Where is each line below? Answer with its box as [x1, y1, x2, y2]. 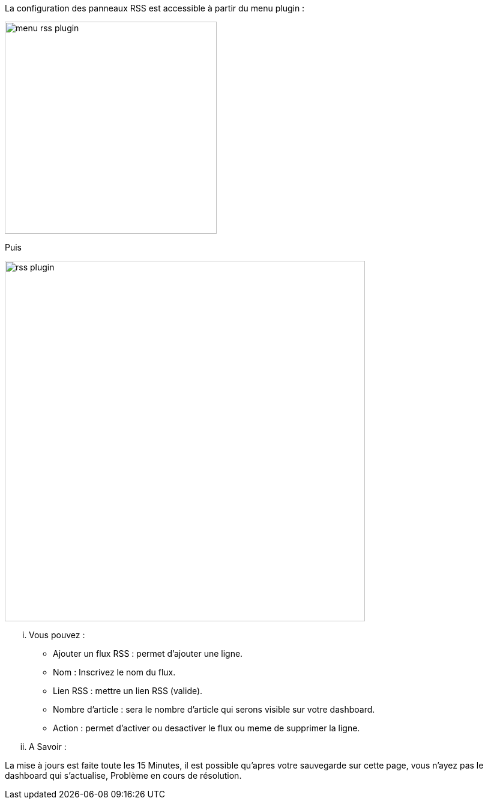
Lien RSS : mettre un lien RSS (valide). [53, 686, 203, 696]
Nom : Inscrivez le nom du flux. [53, 667, 176, 677]
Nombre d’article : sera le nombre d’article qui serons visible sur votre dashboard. [53, 704, 375, 714]
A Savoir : [29, 742, 67, 752]
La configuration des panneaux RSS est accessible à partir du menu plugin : [5, 3, 305, 13]
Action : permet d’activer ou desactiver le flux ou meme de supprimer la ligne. [53, 723, 360, 733]
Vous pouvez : [29, 630, 85, 640]
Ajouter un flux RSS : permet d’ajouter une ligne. [53, 648, 243, 659]
